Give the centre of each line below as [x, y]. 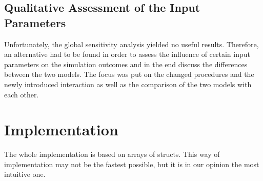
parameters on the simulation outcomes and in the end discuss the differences [126, 64]
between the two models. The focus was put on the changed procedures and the [129, 74]
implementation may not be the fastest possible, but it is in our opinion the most [132, 164]
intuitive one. [25, 174]
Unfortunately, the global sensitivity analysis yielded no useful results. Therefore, [131, 44]
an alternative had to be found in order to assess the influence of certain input [127, 54]
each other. [22, 94]
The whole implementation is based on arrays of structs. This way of [112, 154]
